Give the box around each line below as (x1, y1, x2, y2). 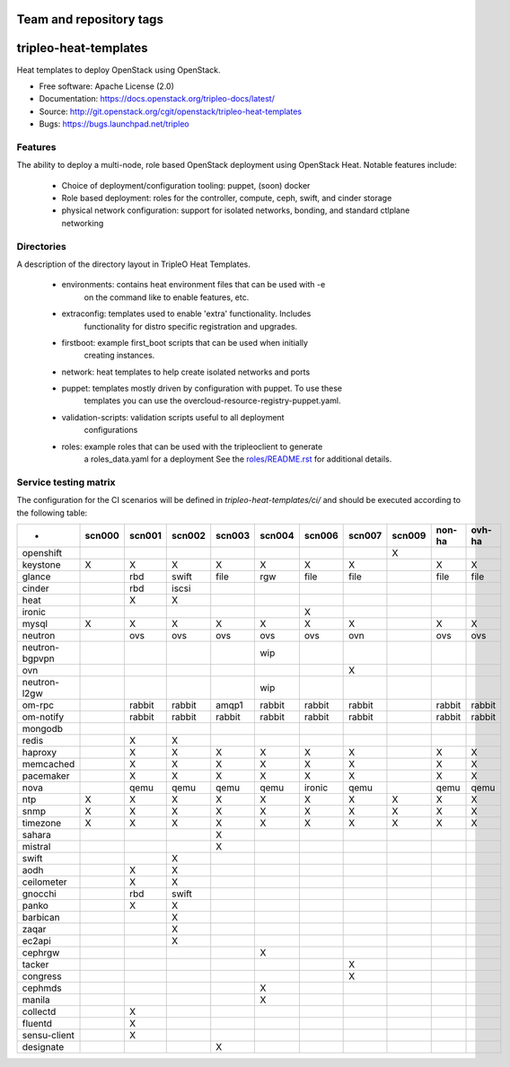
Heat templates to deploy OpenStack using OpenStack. (16, 64, 221, 75)
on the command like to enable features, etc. (84, 292, 250, 303)
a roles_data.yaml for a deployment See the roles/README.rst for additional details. (84, 454, 392, 464)
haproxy (22, 745, 57, 758)
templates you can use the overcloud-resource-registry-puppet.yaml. (84, 395, 341, 406)
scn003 (215, 529, 251, 542)
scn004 (259, 529, 295, 542)
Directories (16, 240, 66, 252)
